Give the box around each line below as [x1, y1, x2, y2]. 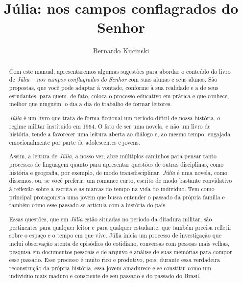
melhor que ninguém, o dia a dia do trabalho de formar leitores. [9, 100, 172, 108]
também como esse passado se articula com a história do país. [9, 201, 167, 209]
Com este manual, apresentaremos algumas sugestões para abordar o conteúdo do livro [9, 67, 231, 75]
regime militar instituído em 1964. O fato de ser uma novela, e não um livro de [9, 122, 211, 130]
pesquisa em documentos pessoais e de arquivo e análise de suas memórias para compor [9, 247, 232, 256]
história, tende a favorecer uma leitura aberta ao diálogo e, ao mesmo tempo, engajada [9, 130, 231, 138]
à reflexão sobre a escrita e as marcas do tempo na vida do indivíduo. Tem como [9, 185, 215, 193]
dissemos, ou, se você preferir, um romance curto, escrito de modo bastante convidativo [9, 176, 232, 185]
